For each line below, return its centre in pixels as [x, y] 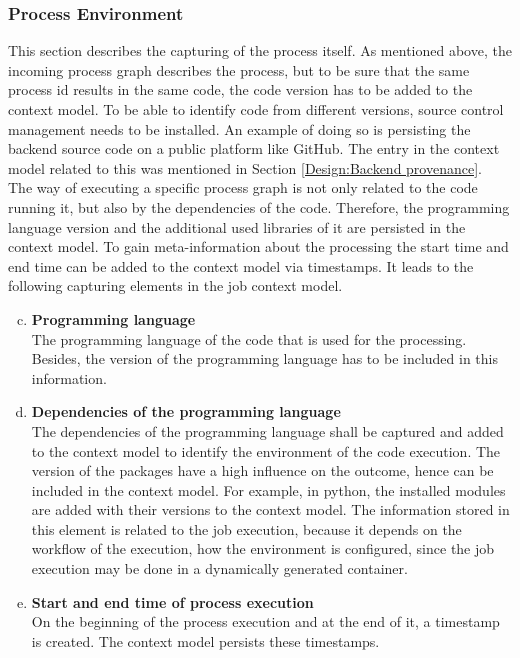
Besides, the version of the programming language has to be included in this [264, 358]
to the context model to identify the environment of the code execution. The [266, 450]
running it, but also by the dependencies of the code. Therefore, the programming [259, 206]
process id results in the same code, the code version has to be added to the [240, 89]
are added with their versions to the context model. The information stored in [270, 509]
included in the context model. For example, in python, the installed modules [268, 489]
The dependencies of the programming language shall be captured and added [267, 430]
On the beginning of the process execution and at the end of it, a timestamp [265, 621]
